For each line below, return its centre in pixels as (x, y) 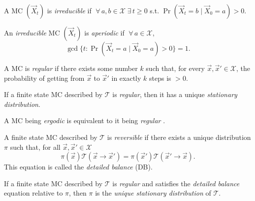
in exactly (126, 78)
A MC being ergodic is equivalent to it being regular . (85, 120)
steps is (160, 78)
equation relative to (33, 193)
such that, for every (175, 68)
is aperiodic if (104, 33)
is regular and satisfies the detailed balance (176, 183)
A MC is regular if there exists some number (71, 68)
